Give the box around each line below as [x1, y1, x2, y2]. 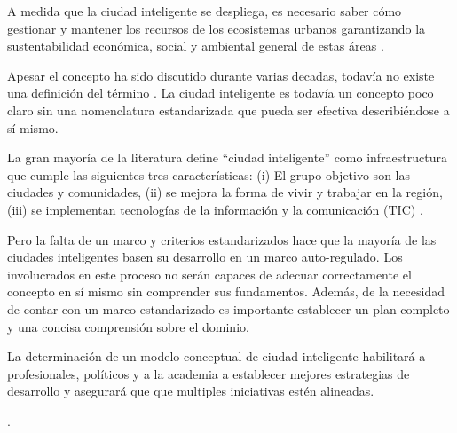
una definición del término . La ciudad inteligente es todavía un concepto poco [7, 83, 434, 102]
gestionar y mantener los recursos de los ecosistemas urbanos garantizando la [7, 19, 426, 37]
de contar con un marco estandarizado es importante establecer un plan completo [7, 299, 450, 318]
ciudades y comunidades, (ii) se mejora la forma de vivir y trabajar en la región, [7, 183, 443, 201]
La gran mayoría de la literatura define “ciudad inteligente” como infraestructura [7, 148, 448, 167]
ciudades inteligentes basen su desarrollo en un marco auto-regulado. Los [7, 248, 403, 266]
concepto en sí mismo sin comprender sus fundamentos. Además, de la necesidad [7, 282, 445, 301]
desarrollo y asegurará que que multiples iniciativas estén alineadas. [7, 382, 374, 400]
